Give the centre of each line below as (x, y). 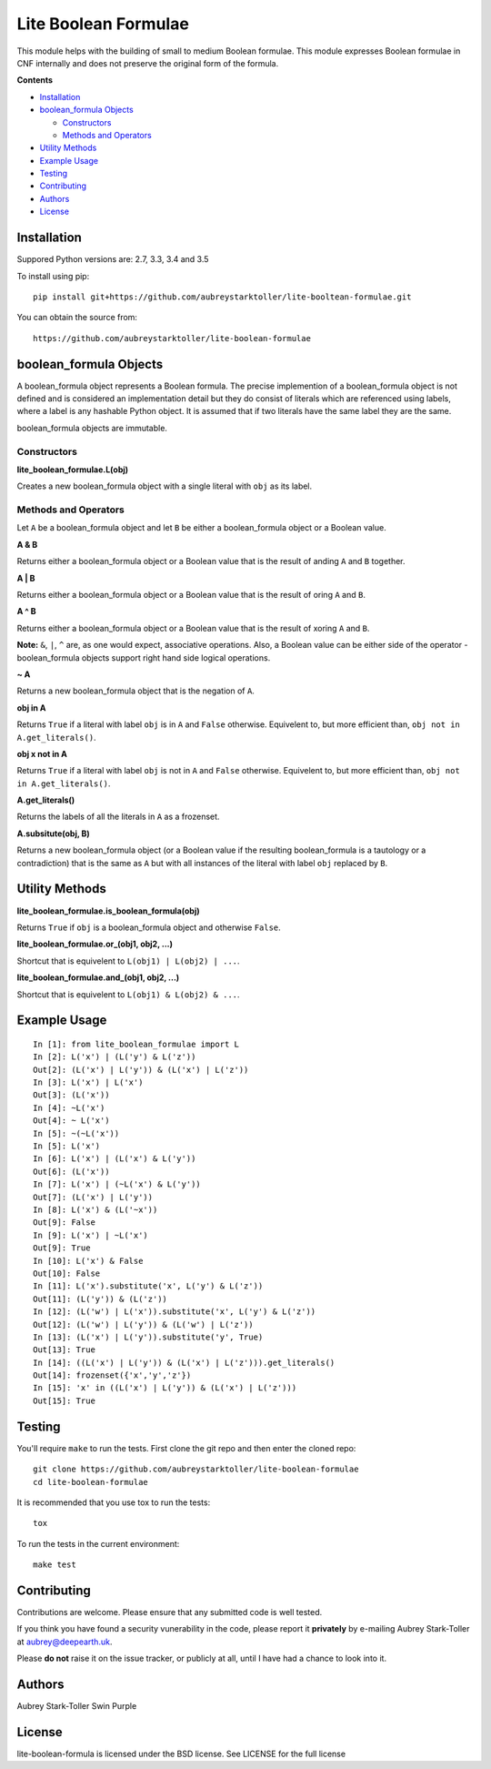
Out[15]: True (64, 1400)
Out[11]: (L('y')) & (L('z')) (100, 1299)
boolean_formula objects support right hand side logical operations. (144, 657)
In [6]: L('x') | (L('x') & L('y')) (115, 1159)
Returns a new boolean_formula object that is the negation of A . (135, 691)
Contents (35, 80)
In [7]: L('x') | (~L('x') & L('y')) (117, 1184)
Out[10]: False (67, 1273)
